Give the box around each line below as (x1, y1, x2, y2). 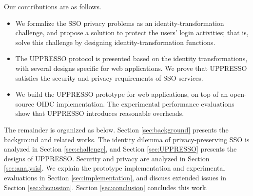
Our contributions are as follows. (4, 1, 101, 11)
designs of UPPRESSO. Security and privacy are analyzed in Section (4, 153, 210, 163)
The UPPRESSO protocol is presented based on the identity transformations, (15, 53, 248, 64)
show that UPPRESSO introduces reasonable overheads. (15, 108, 184, 118)
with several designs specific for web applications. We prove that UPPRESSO (15, 63, 247, 73)
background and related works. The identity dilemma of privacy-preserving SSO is (4, 134, 250, 144)
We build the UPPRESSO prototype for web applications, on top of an (15, 89, 228, 99)
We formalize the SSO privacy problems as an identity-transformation (15, 18, 224, 28)
